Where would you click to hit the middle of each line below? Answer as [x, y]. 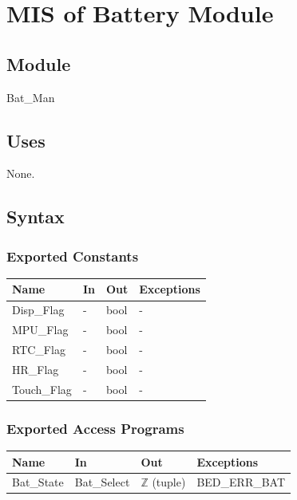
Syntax [36, 217]
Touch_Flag [42, 389]
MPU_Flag [40, 330]
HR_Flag [36, 369]
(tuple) [169, 482]
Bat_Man [31, 97]
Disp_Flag [38, 310]
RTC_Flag [39, 349]
